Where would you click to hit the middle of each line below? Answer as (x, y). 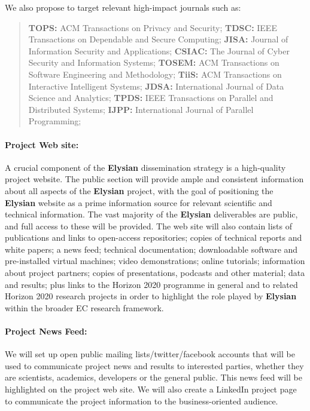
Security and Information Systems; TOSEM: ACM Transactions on (154, 62)
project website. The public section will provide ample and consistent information (154, 179)
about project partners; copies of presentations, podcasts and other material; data (155, 273)
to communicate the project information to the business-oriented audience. (142, 401)
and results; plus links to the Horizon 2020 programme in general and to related (151, 284)
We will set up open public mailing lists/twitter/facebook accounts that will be (150, 354)
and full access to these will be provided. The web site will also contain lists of (149, 226)
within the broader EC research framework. (84, 307)
